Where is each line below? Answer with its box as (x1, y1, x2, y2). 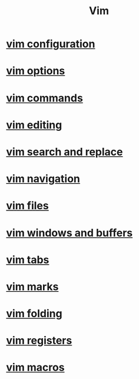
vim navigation (6, 172, 81, 186)
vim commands (6, 91, 84, 104)
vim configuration (6, 37, 95, 51)
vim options (6, 64, 65, 78)
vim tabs (6, 253, 49, 266)
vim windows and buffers (6, 226, 133, 239)
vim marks (6, 280, 59, 293)
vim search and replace (6, 145, 123, 159)
